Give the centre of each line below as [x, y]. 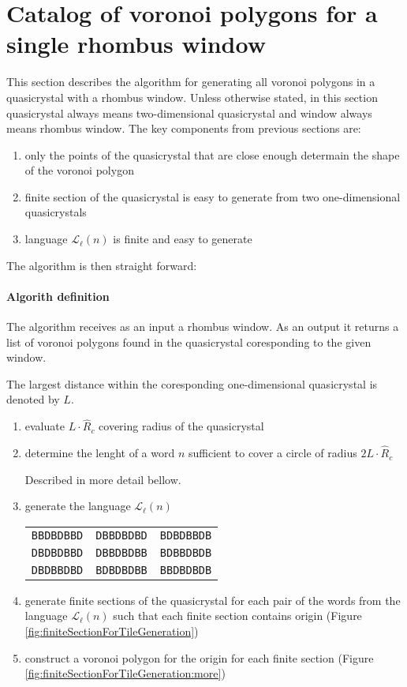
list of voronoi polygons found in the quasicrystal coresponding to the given [189, 342]
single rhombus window [136, 44]
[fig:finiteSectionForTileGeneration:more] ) [125, 673]
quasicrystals [56, 212]
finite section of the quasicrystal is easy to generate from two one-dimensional [213, 196]
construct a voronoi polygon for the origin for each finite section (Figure [199, 657]
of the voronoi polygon [79, 170]
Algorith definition [58, 296]
